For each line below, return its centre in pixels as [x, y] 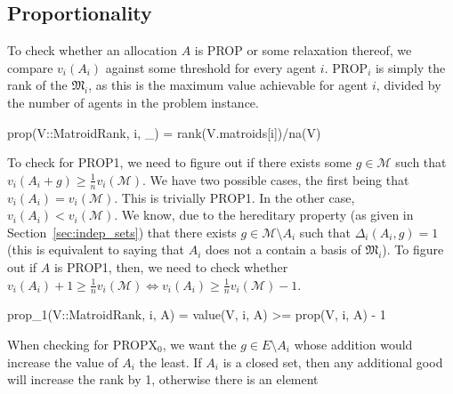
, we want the [199, 344]
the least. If [170, 362]
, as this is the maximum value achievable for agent [228, 85]
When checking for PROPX [83, 344]
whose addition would [353, 344]
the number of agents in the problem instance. [133, 102]
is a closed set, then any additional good [333, 362]
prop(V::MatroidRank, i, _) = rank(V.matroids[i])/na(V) [164, 132]
